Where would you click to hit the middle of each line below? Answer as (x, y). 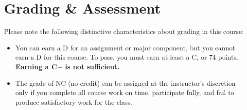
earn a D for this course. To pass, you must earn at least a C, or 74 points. (127, 57)
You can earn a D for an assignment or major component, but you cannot (125, 47)
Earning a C (36, 66)
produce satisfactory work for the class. (74, 102)
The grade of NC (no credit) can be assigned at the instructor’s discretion (125, 83)
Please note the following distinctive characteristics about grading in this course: (124, 31)
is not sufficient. (92, 66)
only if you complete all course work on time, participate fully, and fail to (125, 92)
